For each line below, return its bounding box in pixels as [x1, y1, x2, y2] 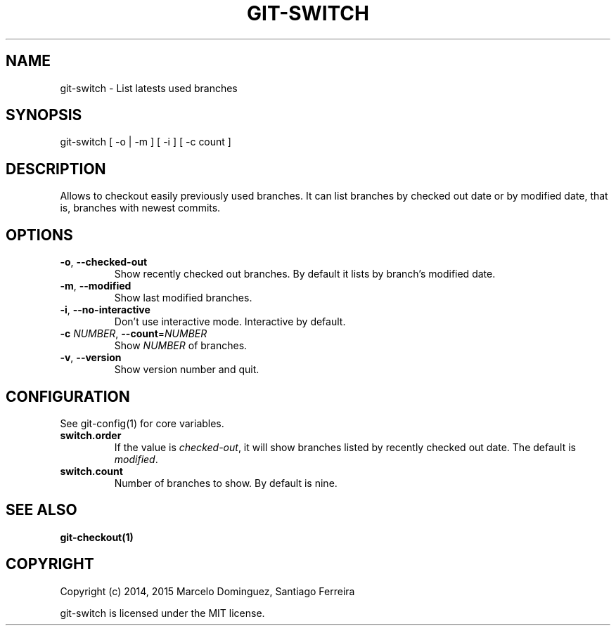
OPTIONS [6, 226, 73, 244]
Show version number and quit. [114, 363, 259, 376]
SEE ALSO [6, 501, 77, 519]
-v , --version [60, 351, 122, 364]
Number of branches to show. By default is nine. [114, 476, 338, 489]
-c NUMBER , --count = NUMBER [60, 327, 207, 340]
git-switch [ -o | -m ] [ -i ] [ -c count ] [60, 136, 231, 148]
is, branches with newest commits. [60, 202, 221, 214]
